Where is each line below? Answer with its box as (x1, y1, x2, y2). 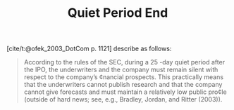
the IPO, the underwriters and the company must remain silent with (23, 65, 218, 74)
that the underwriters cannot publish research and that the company (23, 81, 223, 89)
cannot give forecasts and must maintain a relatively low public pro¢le (23, 88, 227, 96)
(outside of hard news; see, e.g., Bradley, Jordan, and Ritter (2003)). (23, 95, 223, 104)
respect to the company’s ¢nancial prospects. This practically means (23, 73, 223, 81)
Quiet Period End (67, 5, 168, 21)
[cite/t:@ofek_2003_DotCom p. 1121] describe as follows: (6, 44, 172, 53)
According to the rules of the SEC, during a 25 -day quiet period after (23, 58, 226, 67)
